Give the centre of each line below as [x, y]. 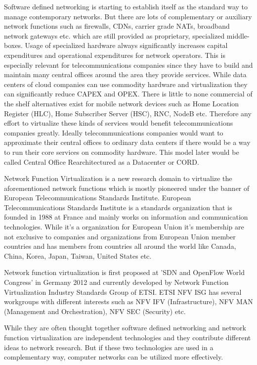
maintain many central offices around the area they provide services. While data [125, 74]
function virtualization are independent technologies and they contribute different [128, 337]
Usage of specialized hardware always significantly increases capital [126, 45]
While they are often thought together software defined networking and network [125, 328]
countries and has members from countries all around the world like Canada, [120, 246]
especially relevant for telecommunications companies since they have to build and [128, 65]
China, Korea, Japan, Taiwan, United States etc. [78, 255]
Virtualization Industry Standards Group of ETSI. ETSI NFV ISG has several [123, 292]
